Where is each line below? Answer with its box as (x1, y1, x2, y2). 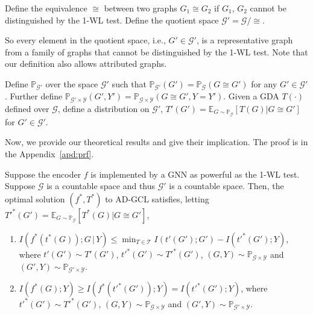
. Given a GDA (223, 90, 279, 102)
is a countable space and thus (46, 179, 156, 192)
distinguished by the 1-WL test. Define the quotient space (5, 13, 219, 26)
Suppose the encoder (5, 167, 81, 180)
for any (251, 77, 277, 90)
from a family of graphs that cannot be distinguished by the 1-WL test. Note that (5, 45, 308, 58)
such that (112, 77, 147, 90)
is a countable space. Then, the (169, 179, 284, 192)
